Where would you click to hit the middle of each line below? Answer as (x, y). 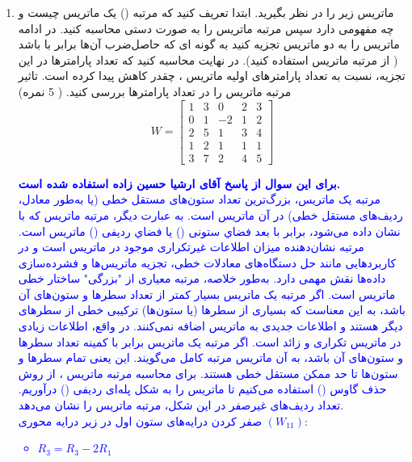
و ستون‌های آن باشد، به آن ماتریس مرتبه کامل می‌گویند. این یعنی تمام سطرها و (211, 357)
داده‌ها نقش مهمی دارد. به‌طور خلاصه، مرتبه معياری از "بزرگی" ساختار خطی (202, 278)
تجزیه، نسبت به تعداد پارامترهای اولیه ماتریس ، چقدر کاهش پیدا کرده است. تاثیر (212, 76)
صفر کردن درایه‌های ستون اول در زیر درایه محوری (140, 420)
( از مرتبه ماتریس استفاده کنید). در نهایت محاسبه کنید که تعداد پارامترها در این (208, 59)
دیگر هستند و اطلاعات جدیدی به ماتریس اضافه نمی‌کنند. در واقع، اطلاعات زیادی (210, 326)
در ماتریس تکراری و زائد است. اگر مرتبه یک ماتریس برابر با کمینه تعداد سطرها (210, 341)
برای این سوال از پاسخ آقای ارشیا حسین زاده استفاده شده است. (179, 183)
